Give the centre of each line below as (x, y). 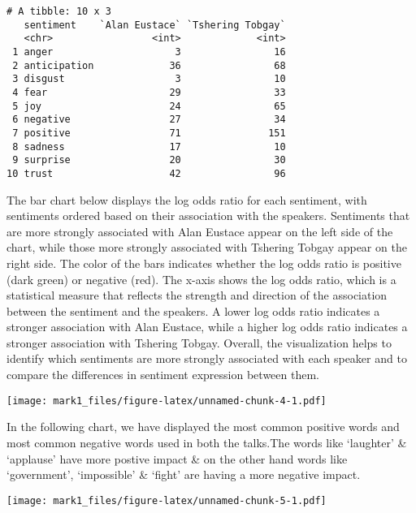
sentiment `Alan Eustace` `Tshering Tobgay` (155, 25)
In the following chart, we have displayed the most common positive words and (203, 427)
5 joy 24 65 (149, 106)
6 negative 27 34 (149, 120)
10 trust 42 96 (146, 173)
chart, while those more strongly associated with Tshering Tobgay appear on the (207, 247)
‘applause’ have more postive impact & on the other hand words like (177, 458)
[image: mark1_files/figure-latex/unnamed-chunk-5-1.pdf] (167, 500)
